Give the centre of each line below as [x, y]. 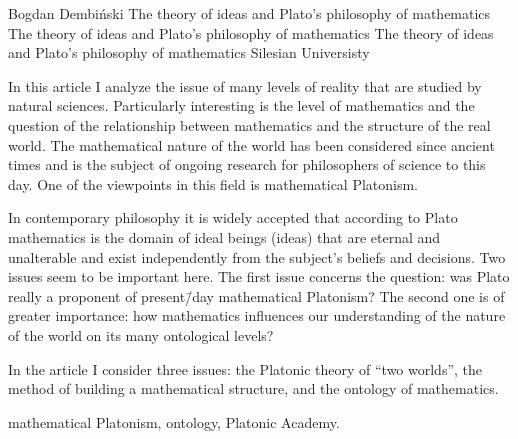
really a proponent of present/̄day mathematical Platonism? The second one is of [256, 295]
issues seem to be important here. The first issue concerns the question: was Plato [259, 276]
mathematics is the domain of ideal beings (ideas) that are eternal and [224, 236]
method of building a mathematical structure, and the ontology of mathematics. [253, 388]
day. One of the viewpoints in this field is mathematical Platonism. [213, 183]
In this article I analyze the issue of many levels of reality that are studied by [245, 85]
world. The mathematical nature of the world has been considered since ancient [251, 144]
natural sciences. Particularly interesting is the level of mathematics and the [241, 105]
